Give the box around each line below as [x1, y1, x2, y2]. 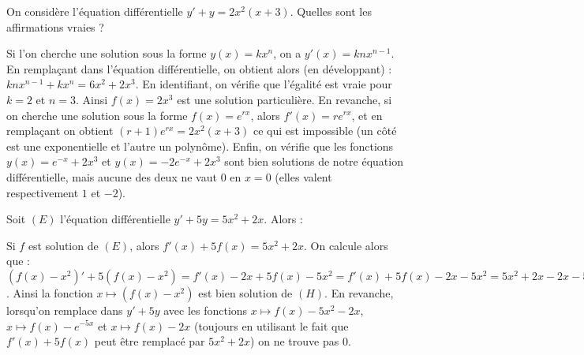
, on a [273, 45, 301, 62]
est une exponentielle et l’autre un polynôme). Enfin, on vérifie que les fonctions [6, 137, 394, 154]
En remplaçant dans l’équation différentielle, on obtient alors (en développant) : [6, 60, 392, 77]
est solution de [28, 237, 99, 253]
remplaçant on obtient [6, 122, 114, 139]
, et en [351, 106, 383, 123]
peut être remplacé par [94, 333, 205, 349]
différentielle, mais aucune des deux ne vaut [6, 168, 217, 185]
